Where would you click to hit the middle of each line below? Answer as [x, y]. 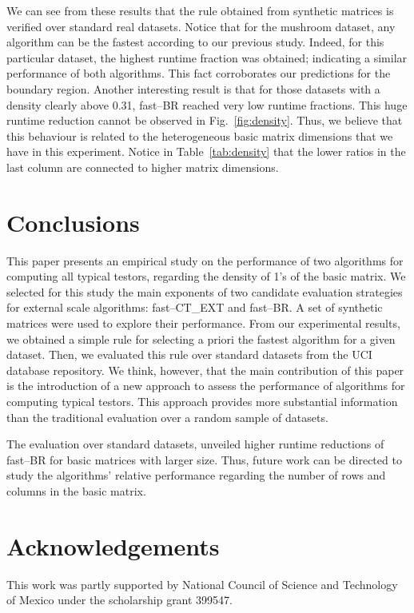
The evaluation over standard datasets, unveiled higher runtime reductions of [195, 444]
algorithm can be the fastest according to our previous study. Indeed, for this [195, 42]
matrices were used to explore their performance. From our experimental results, [203, 323]
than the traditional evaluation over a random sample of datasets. [167, 417]
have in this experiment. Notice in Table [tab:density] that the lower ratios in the [206, 151]
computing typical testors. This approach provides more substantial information [202, 401]
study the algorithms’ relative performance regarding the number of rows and [196, 475]
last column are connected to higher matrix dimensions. [143, 167]
